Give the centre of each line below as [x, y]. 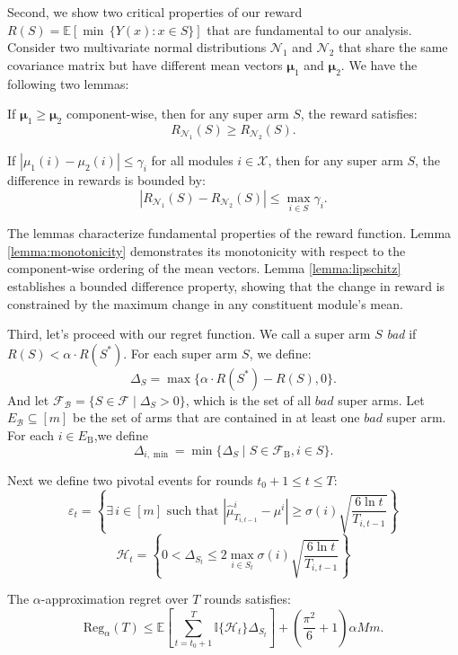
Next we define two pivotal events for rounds [130, 479]
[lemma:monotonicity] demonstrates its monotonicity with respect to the [207, 250]
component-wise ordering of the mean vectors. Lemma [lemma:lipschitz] [204, 268]
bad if [401, 334]
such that [193, 511]
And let [28, 399]
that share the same [393, 47]
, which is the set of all [248, 399]
